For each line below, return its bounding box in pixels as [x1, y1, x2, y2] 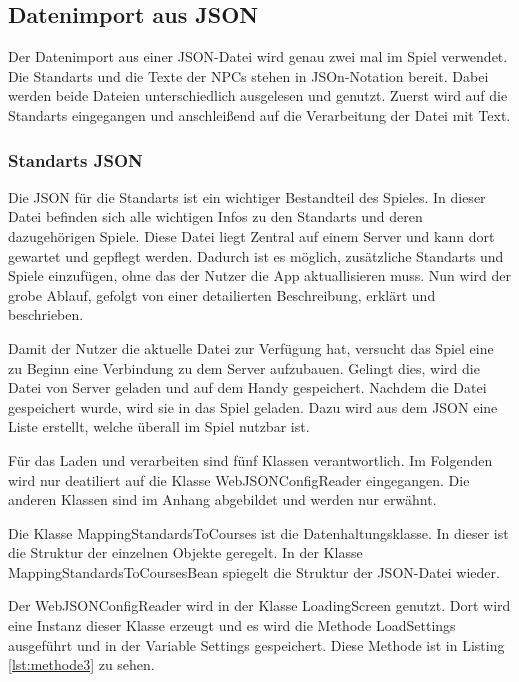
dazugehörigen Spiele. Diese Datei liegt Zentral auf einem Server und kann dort [8, 225, 495, 246]
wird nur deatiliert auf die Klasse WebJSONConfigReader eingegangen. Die [8, 469, 470, 490]
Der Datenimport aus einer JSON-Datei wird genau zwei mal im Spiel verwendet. [8, 46, 508, 67]
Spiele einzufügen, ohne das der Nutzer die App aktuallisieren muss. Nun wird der [8, 265, 511, 286]
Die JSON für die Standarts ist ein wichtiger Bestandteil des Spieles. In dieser [8, 186, 486, 207]
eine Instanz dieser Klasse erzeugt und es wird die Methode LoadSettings [8, 615, 456, 636]
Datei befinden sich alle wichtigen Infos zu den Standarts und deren [8, 206, 423, 227]
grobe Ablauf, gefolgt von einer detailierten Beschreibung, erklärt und [8, 284, 436, 305]
